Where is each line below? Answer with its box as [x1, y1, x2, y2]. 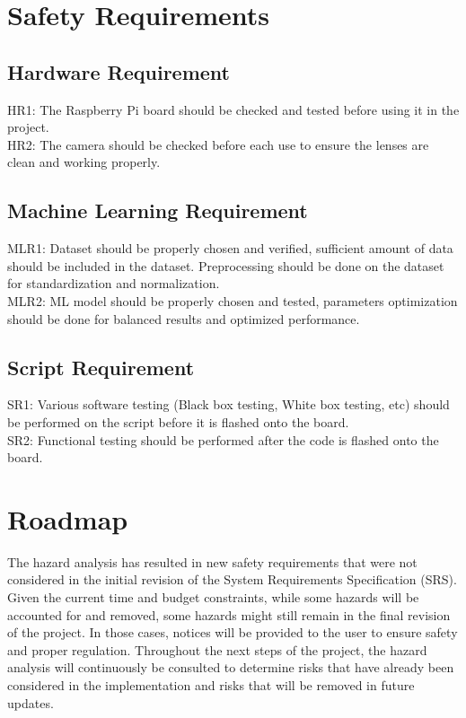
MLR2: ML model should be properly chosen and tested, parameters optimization [7, 291, 458, 310]
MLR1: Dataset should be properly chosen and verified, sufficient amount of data [7, 239, 453, 258]
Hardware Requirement [7, 57, 230, 85]
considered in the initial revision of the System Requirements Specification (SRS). [7, 570, 457, 589]
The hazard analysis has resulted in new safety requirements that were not [7, 552, 418, 571]
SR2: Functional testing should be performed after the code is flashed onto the [7, 430, 439, 449]
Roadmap [7, 500, 128, 537]
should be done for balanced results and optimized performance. [7, 309, 360, 328]
